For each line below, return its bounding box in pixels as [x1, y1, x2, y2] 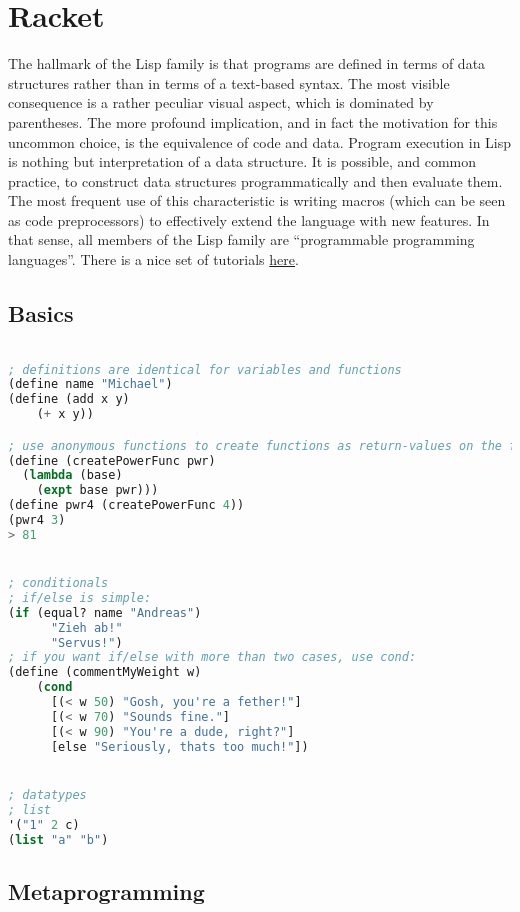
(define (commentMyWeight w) [8, 665, 202, 680]
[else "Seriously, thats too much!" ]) [50, 739, 309, 754]
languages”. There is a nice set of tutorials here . [8, 249, 299, 270]
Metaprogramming [8, 875, 205, 906]
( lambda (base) [22, 468, 123, 483]
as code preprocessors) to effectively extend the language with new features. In [8, 209, 490, 230]
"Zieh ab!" [50, 620, 123, 635]
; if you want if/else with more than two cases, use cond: [8, 650, 417, 665]
